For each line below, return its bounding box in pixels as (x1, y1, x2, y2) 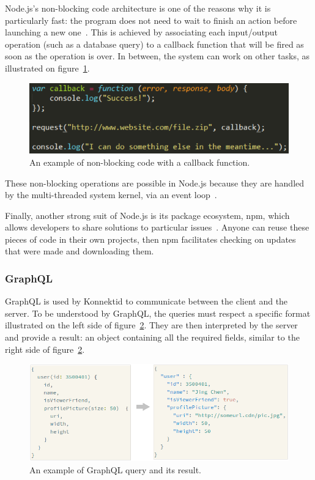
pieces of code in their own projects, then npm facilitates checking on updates (5, 232, 296, 245)
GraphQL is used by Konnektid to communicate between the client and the (5, 295, 288, 308)
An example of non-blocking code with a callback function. (29, 155, 250, 168)
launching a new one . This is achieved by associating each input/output (5, 26, 278, 39)
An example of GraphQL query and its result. (29, 463, 201, 476)
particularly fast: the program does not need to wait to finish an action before (5, 13, 297, 26)
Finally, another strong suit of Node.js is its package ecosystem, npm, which (5, 209, 290, 221)
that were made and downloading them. (5, 245, 154, 257)
